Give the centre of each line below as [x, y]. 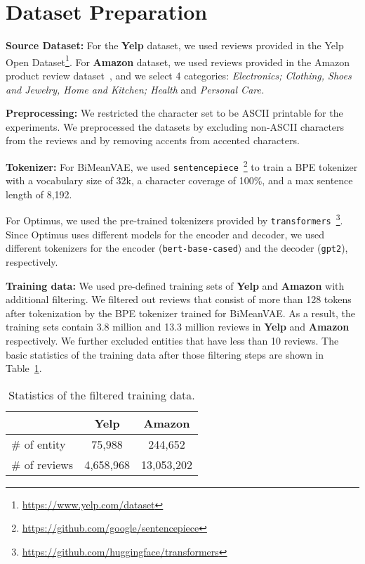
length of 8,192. [39, 194]
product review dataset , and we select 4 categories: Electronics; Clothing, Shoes [179, 75]
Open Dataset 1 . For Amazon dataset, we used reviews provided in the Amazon [178, 60]
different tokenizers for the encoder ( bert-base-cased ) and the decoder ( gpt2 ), [177, 248]
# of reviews [42, 464]
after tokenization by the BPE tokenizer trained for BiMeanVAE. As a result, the [180, 313]
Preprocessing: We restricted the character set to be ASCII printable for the [174, 113]
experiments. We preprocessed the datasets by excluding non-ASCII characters [175, 126]
